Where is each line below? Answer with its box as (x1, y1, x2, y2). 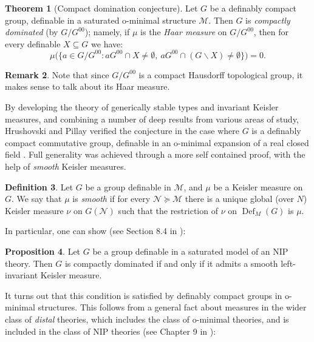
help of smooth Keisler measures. (5, 160, 126, 173)
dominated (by (5, 25, 58, 38)
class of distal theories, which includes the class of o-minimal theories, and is (5, 312, 289, 325)
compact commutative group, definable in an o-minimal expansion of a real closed (5, 136, 309, 149)
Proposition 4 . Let (5, 245, 81, 257)
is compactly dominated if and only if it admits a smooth (64, 256, 278, 269)
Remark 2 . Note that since (5, 68, 109, 81)
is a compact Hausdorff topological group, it (138, 68, 303, 81)
